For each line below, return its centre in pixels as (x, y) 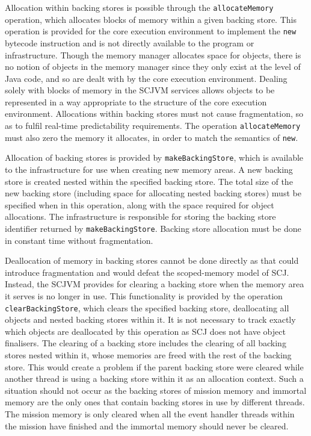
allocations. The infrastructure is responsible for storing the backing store (140, 216)
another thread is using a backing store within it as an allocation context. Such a (154, 378)
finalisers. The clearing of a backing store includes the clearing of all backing (146, 343)
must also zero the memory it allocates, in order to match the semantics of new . (152, 137)
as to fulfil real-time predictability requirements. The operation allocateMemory (153, 126)
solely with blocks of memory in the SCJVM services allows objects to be (140, 90)
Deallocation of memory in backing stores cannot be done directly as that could (152, 260)
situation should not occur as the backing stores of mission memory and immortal (156, 390)
